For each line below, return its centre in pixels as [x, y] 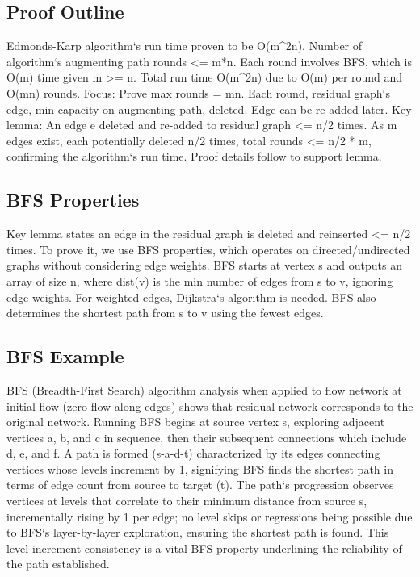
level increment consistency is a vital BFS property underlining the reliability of [204, 548]
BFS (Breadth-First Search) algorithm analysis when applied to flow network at [204, 389]
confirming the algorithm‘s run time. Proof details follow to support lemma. [194, 156]
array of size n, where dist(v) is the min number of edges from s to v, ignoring [200, 280]
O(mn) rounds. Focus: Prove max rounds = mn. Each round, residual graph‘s [198, 92]
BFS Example [65, 356]
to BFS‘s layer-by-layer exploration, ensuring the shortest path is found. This [198, 532]
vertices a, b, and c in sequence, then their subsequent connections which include [207, 437]
